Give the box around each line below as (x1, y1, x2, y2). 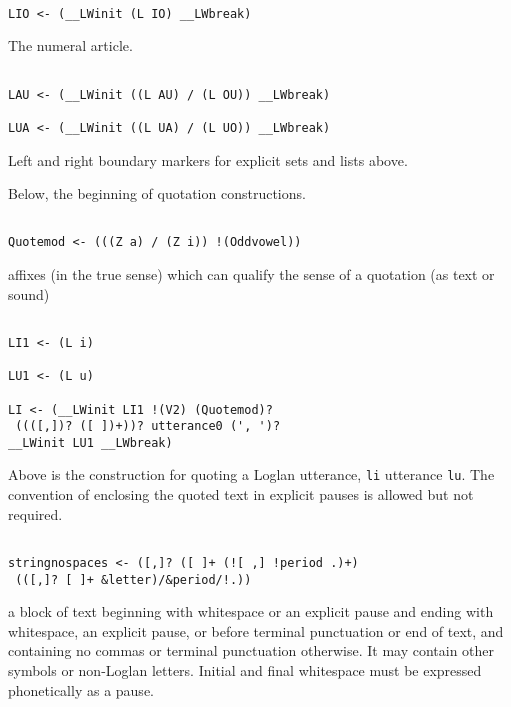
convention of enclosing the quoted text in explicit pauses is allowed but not (8, 484, 474, 505)
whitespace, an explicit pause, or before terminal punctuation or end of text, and (8, 620, 504, 641)
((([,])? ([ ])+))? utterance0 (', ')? (15, 419, 281, 434)
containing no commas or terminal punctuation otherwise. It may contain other (8, 640, 495, 661)
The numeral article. (8, 35, 133, 56)
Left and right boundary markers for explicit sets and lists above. (8, 149, 408, 170)
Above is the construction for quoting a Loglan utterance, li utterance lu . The (8, 464, 495, 485)
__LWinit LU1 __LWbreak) (8, 435, 173, 450)
